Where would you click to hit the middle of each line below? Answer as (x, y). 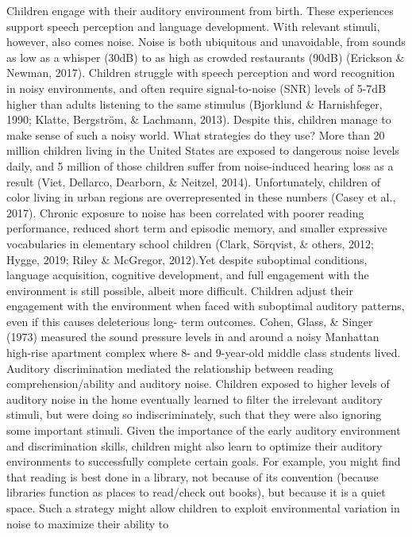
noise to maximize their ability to (88, 523)
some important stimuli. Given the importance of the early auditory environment (204, 430)
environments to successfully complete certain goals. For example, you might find (204, 461)
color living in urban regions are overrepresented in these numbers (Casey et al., (201, 197)
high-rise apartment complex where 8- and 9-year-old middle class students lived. (204, 353)
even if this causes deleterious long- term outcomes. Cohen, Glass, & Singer (190, 321)
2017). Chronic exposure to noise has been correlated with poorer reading (185, 212)
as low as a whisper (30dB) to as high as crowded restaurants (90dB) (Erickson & (206, 57)
